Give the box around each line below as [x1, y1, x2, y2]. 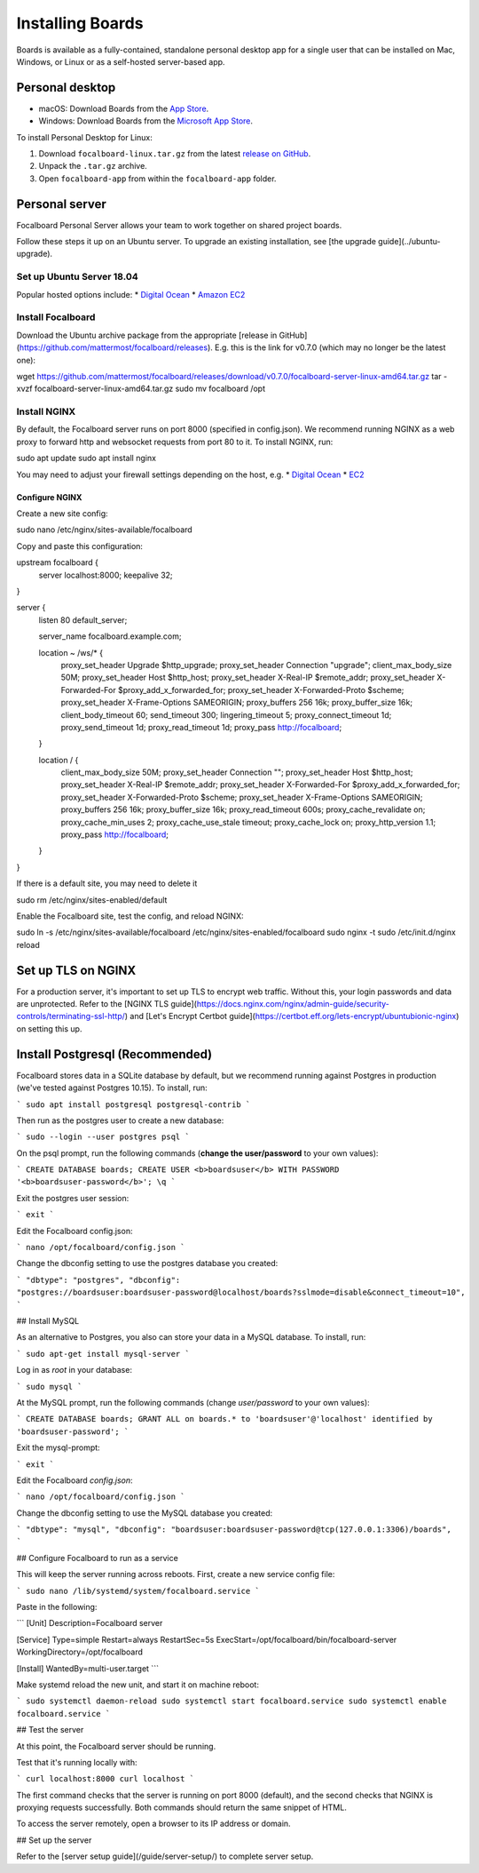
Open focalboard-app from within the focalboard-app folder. [38, 173, 277, 184]
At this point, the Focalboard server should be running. [16, 1741, 216, 1751]
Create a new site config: [16, 508, 108, 519]
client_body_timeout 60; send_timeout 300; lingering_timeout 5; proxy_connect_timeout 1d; [60, 709, 392, 720]
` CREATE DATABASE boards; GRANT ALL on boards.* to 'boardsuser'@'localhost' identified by [16, 1414, 434, 1424]
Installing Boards [16, 13, 144, 33]
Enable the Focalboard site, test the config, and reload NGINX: [16, 911, 244, 921]
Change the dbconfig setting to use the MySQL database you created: [16, 1507, 273, 1518]
